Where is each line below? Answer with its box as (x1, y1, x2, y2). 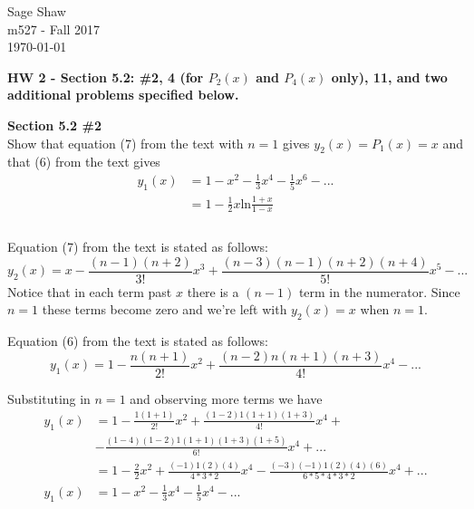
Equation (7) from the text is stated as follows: (7, 237, 268, 256)
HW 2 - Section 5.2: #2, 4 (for (7, 67, 204, 86)
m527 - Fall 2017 (7, 19, 101, 38)
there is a (187, 282, 239, 301)
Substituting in (7, 389, 91, 408)
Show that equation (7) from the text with (7, 133, 244, 152)
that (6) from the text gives (7, 152, 160, 171)
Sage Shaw (7, 2, 66, 20)
